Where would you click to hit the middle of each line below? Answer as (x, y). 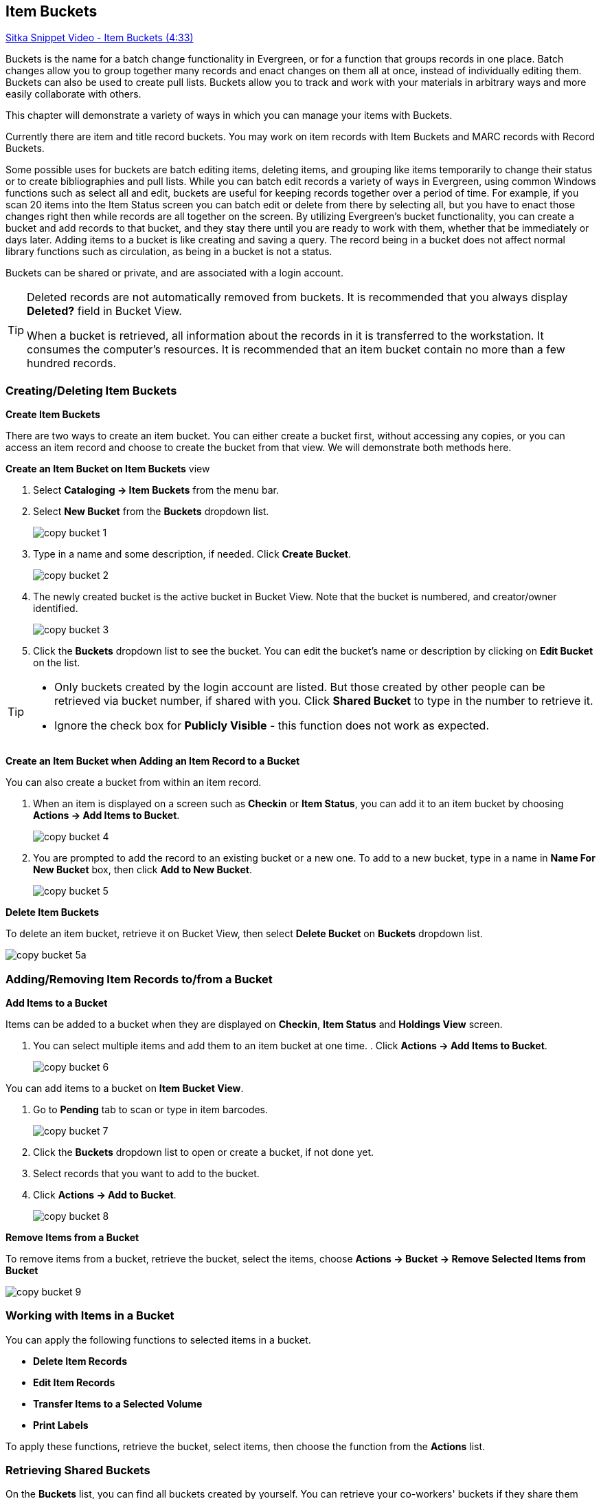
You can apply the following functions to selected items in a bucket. (158, 1339)
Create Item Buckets (53, 415)
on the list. (57, 663)
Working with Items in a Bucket (90, 1316)
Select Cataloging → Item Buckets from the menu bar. (156, 490)
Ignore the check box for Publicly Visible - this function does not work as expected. (272, 726)
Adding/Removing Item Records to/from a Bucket (139, 979)
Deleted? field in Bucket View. (104, 311)
